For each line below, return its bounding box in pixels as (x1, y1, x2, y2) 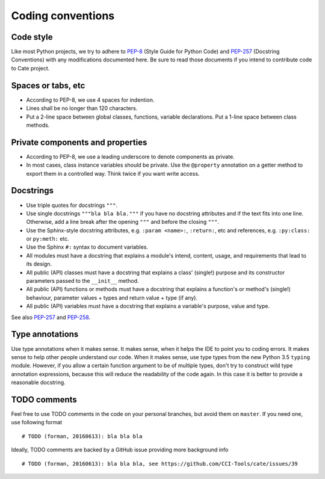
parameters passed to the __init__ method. (26, 277, 139, 285)
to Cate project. (11, 64, 50, 72)
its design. (26, 261, 52, 268)
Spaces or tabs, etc (11, 80, 85, 90)
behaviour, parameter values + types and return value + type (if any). (26, 294, 198, 301)
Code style (11, 32, 53, 42)
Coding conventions (11, 9, 114, 22)
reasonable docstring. (11, 379, 66, 386)
